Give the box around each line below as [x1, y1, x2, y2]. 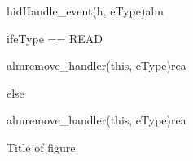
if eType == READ [7, 29, 103, 46]
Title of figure [7, 138, 76, 155]
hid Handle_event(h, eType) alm [7, 2, 164, 19]
